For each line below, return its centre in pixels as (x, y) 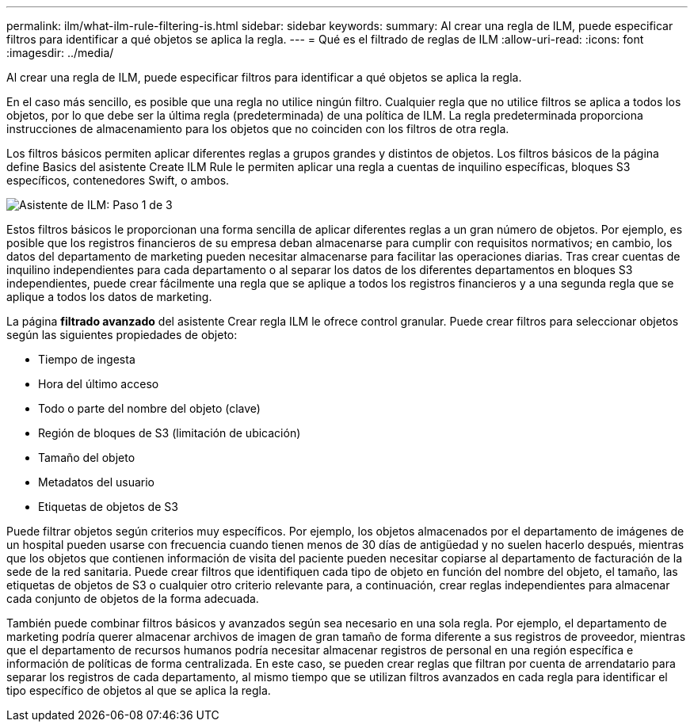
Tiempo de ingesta (87, 359)
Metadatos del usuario (96, 482)
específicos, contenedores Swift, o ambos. (118, 180)
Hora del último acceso (99, 384)
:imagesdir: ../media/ (60, 53)
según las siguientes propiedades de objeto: (122, 335)
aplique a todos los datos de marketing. (109, 297)
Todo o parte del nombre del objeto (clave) (149, 408)
